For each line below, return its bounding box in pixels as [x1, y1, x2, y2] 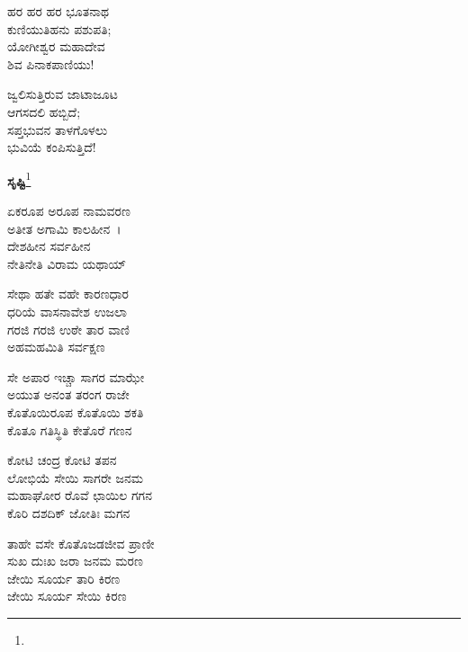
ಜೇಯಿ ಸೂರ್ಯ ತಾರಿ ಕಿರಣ [7, 568, 121, 587]
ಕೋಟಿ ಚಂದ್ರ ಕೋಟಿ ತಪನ [7, 451, 117, 469]
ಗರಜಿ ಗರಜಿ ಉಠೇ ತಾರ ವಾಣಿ [7, 319, 130, 338]
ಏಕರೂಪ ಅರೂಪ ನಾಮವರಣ [7, 201, 130, 219]
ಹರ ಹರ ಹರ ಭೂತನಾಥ [7, 2, 109, 20]
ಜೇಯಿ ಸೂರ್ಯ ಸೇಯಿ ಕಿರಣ [7, 586, 127, 605]
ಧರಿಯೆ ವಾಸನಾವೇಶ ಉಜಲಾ [7, 301, 128, 320]
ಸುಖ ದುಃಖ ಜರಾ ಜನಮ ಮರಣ [7, 551, 143, 570]
